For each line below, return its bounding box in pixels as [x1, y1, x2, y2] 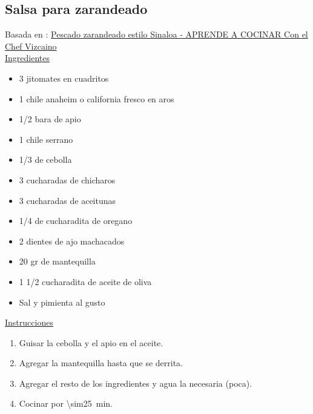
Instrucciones [5, 316, 53, 329]
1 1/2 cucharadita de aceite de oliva [19, 275, 152, 287]
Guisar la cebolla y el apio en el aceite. [19, 336, 163, 349]
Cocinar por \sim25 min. [19, 397, 113, 410]
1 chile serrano [19, 133, 73, 145]
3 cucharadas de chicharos [19, 173, 116, 186]
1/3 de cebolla [19, 153, 72, 166]
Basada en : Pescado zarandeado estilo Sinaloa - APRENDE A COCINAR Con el [5, 28, 308, 41]
